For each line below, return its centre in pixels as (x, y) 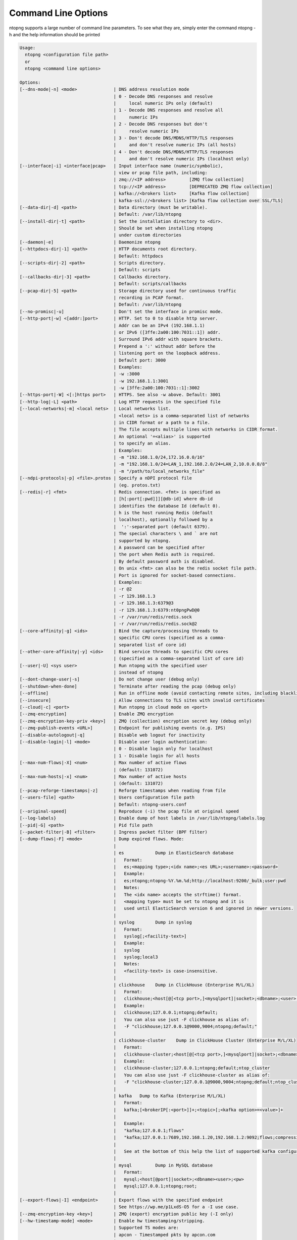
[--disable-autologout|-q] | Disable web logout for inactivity (112, 735)
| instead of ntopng (138, 673)
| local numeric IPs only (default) (163, 103)
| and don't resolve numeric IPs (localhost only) (181, 159)
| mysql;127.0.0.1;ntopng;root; (155, 1186)
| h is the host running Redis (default (163, 513)
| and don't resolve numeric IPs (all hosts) (175, 145)
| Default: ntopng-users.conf (150, 804)
